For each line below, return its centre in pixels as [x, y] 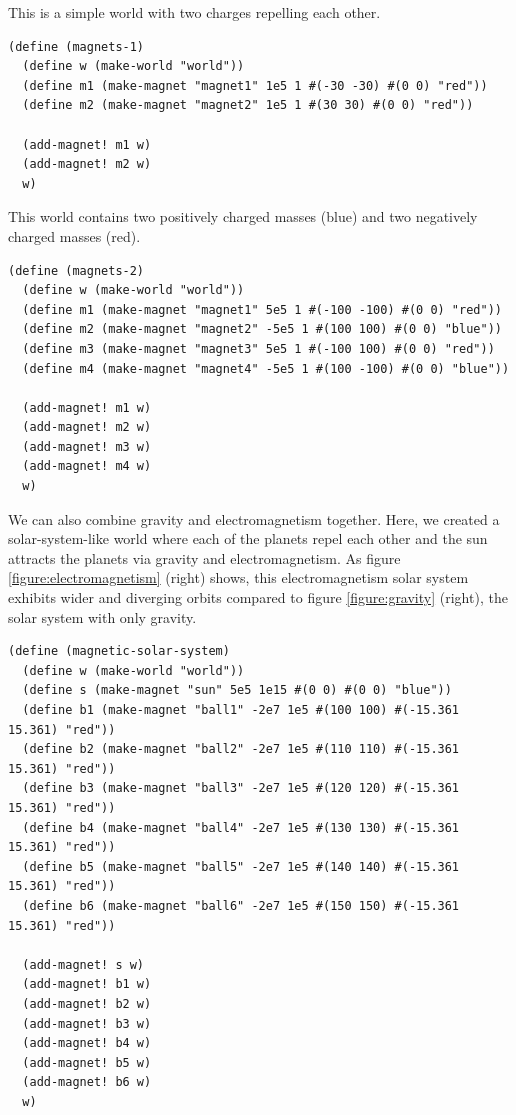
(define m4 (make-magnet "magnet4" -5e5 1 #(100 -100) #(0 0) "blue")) [266, 368]
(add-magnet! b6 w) [87, 1082]
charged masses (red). [74, 235]
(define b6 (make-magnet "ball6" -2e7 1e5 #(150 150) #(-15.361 [241, 905]
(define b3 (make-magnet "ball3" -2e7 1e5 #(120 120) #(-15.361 [241, 788]
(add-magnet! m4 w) [87, 466]
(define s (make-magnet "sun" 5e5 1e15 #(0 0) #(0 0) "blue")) [237, 690]
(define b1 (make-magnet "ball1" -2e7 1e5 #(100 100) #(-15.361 [241, 710]
